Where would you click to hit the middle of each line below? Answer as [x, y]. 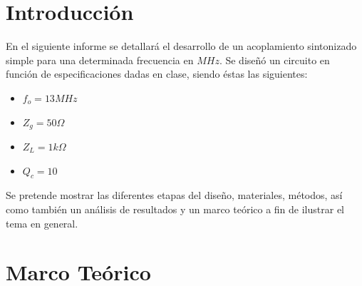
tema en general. [42, 223]
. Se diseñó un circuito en [274, 60]
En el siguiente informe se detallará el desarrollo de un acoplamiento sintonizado [181, 46]
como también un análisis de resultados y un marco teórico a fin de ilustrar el [175, 209]
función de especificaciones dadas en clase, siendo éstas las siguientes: [157, 74]
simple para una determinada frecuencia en [100, 60]
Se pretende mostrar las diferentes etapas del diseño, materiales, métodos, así [174, 195]
